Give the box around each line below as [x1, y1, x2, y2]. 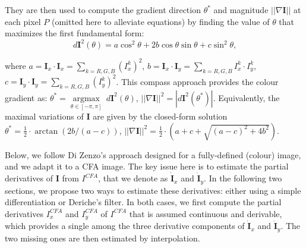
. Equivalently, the [213, 91, 280, 103]
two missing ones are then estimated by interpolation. [5, 231, 200, 244]
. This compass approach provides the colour [116, 75, 279, 87]
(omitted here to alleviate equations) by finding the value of [51, 15, 270, 27]
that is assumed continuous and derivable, [129, 207, 282, 219]
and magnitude [213, 4, 269, 15]
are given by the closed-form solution [93, 110, 228, 123]
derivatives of [5, 172, 53, 184]
